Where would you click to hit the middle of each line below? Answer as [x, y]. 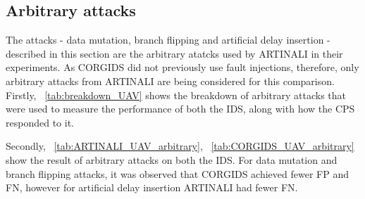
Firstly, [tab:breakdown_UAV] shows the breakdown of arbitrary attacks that [176, 95]
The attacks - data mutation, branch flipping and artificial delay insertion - [168, 40]
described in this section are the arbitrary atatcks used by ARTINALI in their [174, 53]
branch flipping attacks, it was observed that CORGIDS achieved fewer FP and [177, 173]
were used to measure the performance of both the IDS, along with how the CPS [180, 109]
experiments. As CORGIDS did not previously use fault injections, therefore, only [182, 67]
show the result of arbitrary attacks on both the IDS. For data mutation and [172, 159]
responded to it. [40, 122]
